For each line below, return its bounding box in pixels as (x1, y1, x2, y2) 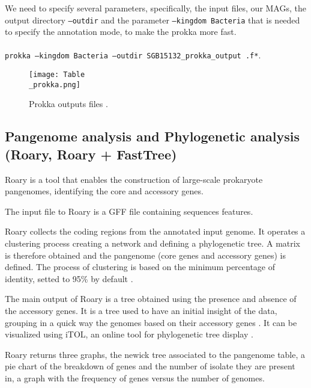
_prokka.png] (29, 80, 80, 89)
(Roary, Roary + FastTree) (5, 144, 177, 163)
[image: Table (29, 70, 85, 79)
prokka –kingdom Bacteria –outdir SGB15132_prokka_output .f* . (5, 49, 261, 61)
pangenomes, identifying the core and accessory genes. (5, 185, 204, 197)
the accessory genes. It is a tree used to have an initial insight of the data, (5, 304, 277, 316)
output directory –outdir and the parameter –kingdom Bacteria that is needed (5, 13, 300, 26)
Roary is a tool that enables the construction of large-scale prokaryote (5, 173, 263, 185)
